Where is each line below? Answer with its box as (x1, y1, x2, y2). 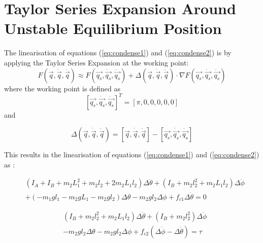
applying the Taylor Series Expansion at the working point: (4, 57, 189, 67)
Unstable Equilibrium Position (4, 18, 222, 39)
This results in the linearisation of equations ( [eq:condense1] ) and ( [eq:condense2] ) (4, 149, 259, 160)
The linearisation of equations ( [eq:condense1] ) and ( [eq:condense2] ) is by (4, 47, 232, 58)
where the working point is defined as (4, 83, 120, 93)
